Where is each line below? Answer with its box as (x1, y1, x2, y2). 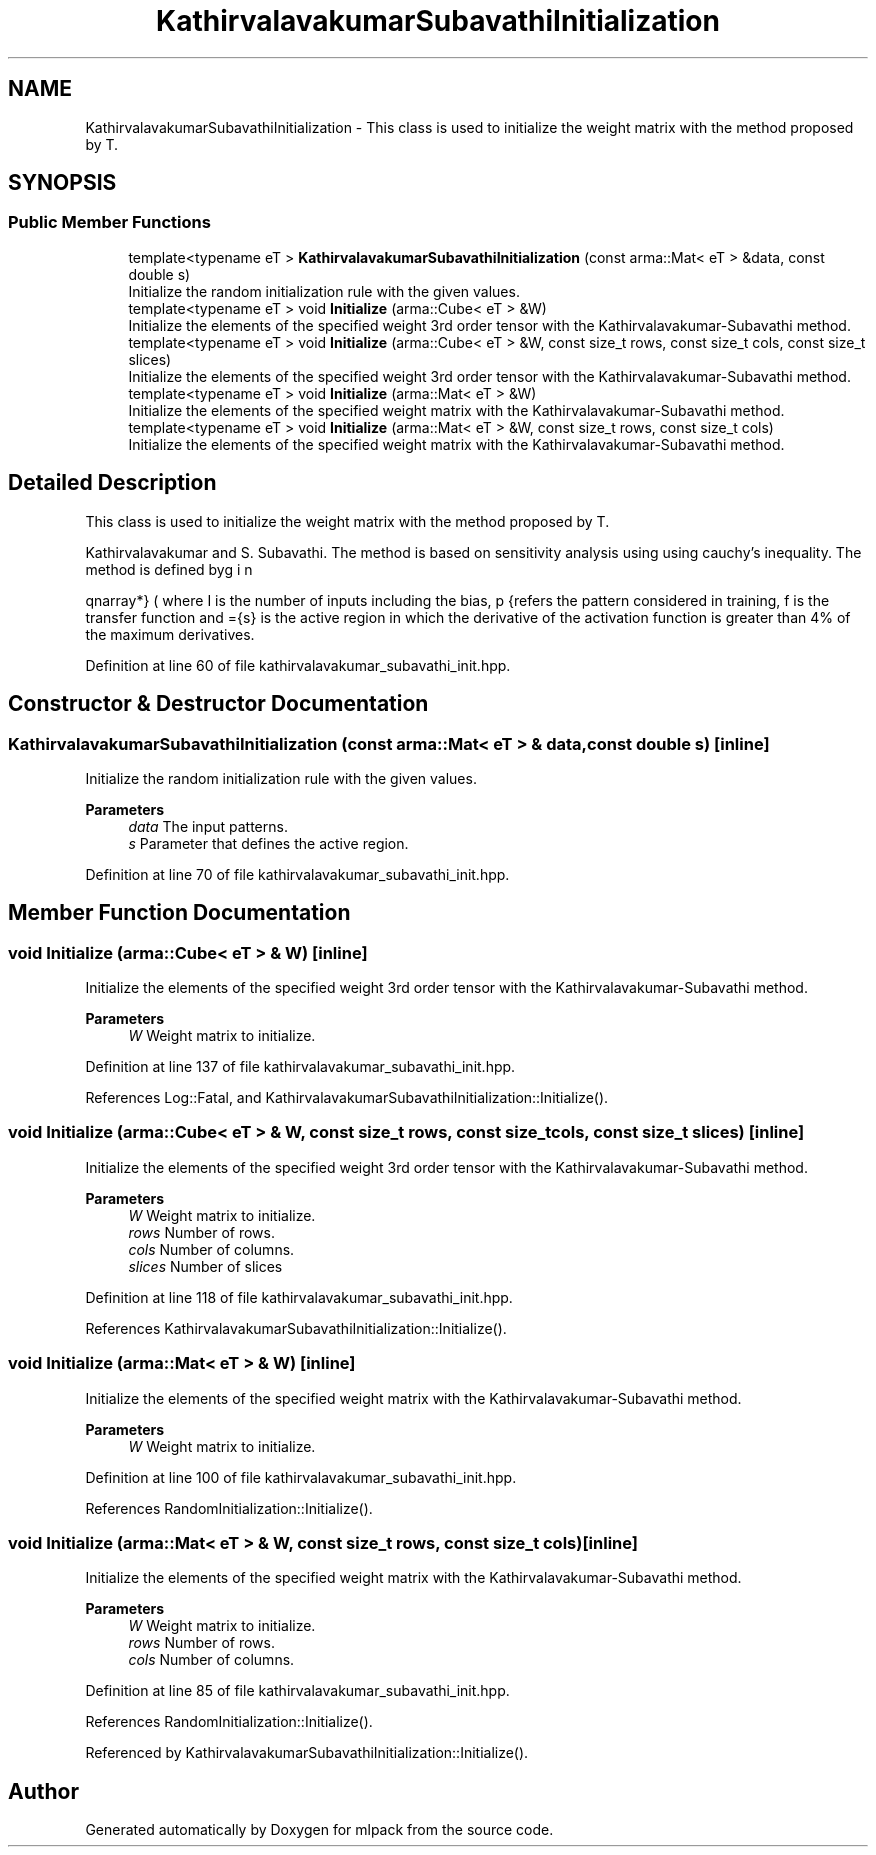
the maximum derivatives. (85, 625, 255, 643)
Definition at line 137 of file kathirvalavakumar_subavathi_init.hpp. (85, 1058, 516, 1076)
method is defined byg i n (85, 560, 253, 578)
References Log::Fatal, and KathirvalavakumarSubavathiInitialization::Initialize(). (85, 1089, 609, 1107)
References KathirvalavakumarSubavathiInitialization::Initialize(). (85, 1319, 507, 1337)
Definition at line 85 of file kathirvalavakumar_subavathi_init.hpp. (85, 1682, 510, 1700)
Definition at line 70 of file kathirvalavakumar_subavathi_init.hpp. (85, 865, 510, 883)
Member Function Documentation (8, 900, 351, 926)
